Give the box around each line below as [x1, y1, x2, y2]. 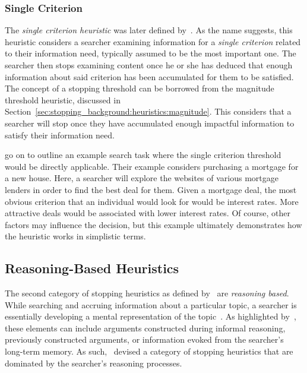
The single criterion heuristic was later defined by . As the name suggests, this [5, 24, 293, 36]
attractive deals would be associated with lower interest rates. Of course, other [5, 207, 290, 219]
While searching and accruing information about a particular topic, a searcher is [5, 298, 297, 311]
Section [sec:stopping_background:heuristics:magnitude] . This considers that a [5, 105, 292, 118]
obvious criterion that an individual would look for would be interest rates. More [5, 195, 299, 207]
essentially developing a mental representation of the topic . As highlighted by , [5, 310, 296, 323]
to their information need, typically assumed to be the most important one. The [5, 47, 296, 59]
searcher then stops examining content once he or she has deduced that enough [5, 59, 293, 71]
